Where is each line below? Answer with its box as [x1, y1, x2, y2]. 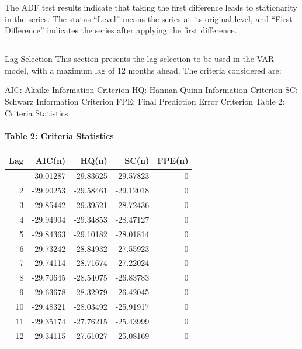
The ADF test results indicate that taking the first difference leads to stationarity [5, 1, 297, 13]
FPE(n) [157, 154, 189, 167]
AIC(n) [35, 154, 66, 167]
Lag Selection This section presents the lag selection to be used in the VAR [5, 53, 275, 65]
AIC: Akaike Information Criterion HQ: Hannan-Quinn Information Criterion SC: [5, 84, 298, 96]
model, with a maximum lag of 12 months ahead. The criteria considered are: [5, 64, 282, 76]
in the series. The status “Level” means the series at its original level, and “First [5, 12, 293, 25]
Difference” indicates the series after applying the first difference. [5, 24, 237, 36]
